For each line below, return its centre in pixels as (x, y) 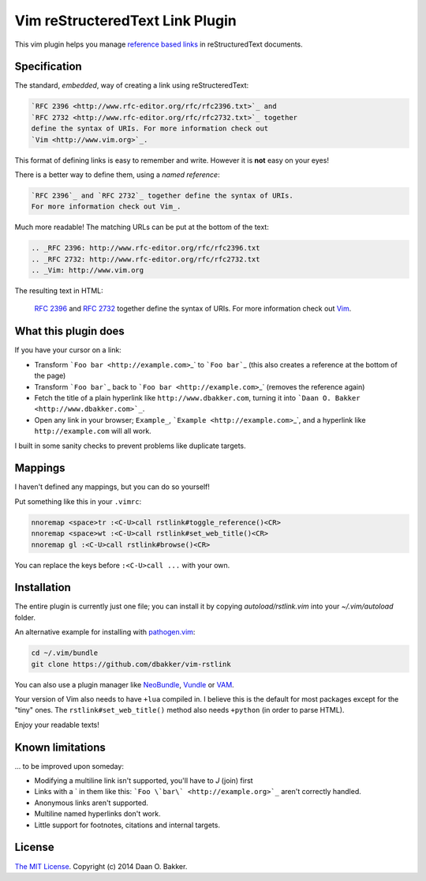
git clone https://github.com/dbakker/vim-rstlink (131, 664)
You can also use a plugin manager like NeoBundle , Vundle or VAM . (124, 684)
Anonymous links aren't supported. (92, 803)
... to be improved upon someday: (69, 766)
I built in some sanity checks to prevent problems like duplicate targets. (130, 446)
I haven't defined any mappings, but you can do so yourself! (112, 487)
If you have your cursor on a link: (68, 350)
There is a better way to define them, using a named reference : (117, 175)
